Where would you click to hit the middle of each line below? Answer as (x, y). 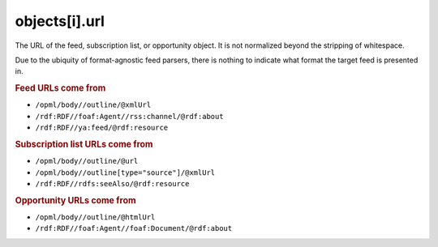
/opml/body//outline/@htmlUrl (95, 217)
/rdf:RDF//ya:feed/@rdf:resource (102, 128)
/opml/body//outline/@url (87, 161)
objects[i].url (60, 21)
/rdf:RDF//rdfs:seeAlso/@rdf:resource (112, 183)
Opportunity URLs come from (76, 200)
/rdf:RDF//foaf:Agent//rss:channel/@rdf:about (129, 116)
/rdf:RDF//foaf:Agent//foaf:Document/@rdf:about (134, 228)
